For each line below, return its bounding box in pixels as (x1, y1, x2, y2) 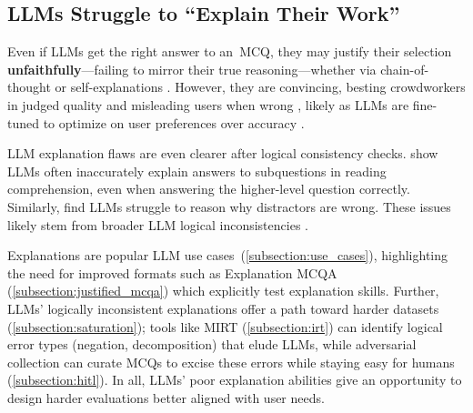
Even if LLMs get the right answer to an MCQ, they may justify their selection (7, 42, 452, 61)
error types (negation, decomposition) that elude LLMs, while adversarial (7, 335, 417, 354)
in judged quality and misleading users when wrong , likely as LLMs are (7, 95, 409, 114)
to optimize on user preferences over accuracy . (43, 113, 305, 132)
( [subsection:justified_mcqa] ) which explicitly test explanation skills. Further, (7, 281, 439, 300)
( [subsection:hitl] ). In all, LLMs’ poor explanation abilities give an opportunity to (7, 370, 462, 389)
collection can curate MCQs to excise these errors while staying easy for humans (7, 352, 455, 371)
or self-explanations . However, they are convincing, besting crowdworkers (55, 77, 466, 96)
